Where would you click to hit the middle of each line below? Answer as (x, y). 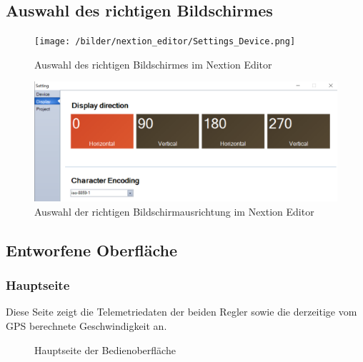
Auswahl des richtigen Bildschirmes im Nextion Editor (153, 64)
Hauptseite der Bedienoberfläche (105, 350)
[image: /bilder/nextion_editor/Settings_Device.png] (165, 42)
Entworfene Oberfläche (92, 250)
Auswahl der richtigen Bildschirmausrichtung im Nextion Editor (174, 211)
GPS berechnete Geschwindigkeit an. (86, 325)
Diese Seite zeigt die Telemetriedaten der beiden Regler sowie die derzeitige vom (181, 312)
